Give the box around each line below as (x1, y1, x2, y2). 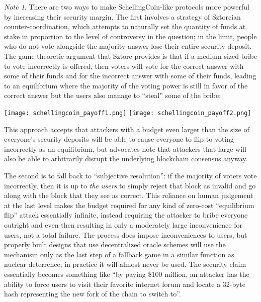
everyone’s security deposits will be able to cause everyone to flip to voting (4, 134, 234, 144)
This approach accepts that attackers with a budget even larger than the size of (4, 124, 249, 134)
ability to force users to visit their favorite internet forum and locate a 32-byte (4, 278, 245, 289)
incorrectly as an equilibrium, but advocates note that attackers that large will (4, 143, 246, 154)
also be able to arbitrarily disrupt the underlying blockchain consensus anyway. (4, 153, 248, 164)
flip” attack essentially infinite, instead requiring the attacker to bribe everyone (4, 210, 248, 220)
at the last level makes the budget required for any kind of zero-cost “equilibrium (4, 199, 254, 210)
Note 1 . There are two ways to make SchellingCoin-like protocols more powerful (4, 2, 249, 12)
